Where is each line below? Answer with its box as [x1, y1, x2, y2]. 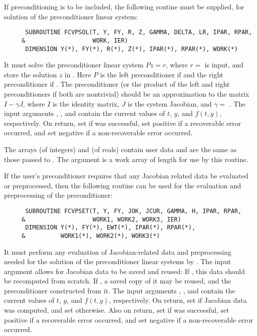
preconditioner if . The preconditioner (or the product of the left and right [4, 79, 230, 89]
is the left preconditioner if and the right [100, 69, 223, 79]
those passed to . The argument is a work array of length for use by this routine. [4, 154, 249, 164]
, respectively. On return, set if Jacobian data [109, 295, 247, 305]
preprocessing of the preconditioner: [4, 190, 112, 200]
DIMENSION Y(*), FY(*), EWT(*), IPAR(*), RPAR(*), [25, 224, 196, 231]
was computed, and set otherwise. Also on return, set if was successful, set [4, 305, 229, 315]
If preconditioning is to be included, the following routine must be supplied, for [4, 1, 244, 11]
